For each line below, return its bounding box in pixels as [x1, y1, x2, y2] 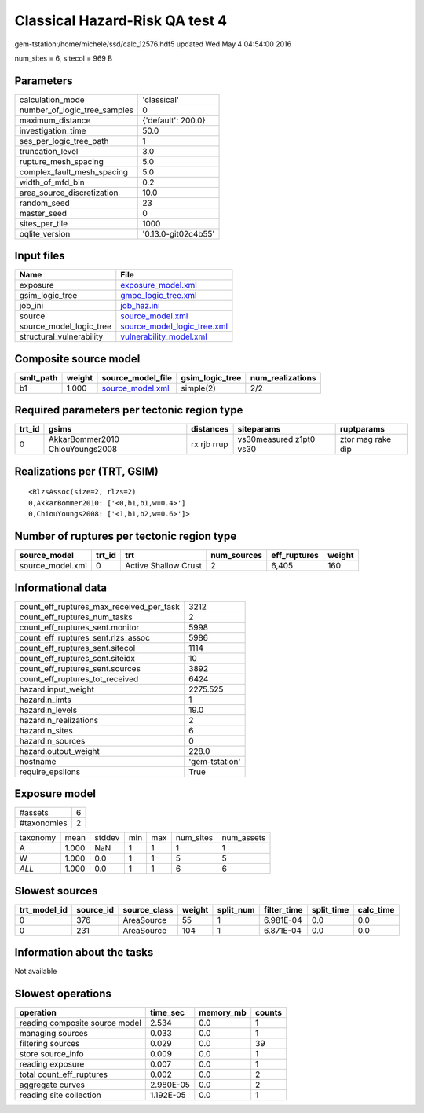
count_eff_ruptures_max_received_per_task [19, 601, 181, 612]
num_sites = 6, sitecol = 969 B [14, 53, 113, 63]
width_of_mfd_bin [19, 177, 86, 188]
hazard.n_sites [19, 725, 74, 736]
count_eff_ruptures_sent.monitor [19, 622, 140, 633]
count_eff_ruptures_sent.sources [19, 663, 141, 674]
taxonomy [19, 832, 57, 843]
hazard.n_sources [19, 735, 86, 746]
